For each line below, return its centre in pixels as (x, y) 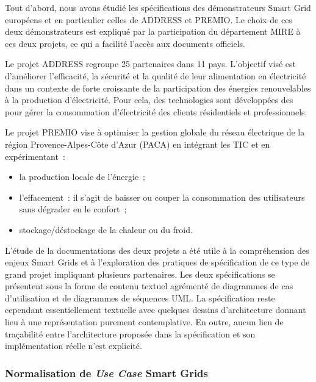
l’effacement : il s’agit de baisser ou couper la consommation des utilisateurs (162, 197)
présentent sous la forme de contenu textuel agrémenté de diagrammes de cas (149, 286)
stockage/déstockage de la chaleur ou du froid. (106, 229)
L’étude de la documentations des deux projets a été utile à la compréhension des (157, 250)
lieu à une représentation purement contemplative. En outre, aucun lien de (144, 322)
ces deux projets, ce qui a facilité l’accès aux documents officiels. (125, 43)
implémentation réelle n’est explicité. (74, 346)
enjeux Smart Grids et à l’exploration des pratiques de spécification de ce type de (157, 262)
